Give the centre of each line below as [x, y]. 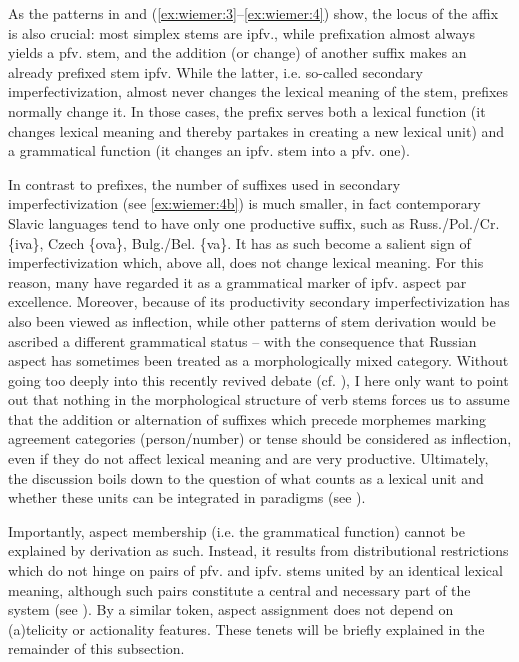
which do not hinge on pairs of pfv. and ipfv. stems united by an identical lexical [255, 570]
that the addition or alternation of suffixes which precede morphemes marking [247, 418]
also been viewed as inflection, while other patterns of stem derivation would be [252, 320]
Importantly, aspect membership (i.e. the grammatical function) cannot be [236, 530]
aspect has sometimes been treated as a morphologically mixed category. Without [258, 360]
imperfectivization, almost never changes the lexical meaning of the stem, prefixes [258, 91]
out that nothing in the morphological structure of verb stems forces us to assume [259, 399]
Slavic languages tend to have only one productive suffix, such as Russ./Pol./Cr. [254, 222]
